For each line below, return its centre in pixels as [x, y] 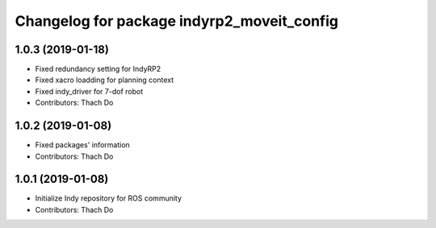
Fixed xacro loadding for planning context [105, 80]
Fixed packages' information [83, 145]
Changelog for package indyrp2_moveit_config [177, 21]
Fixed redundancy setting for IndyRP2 [98, 69]
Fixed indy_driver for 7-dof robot [89, 91]
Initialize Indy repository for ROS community [108, 198]
